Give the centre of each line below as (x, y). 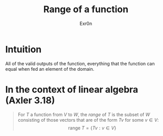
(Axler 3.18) (30, 100)
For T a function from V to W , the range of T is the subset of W (84, 114)
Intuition (24, 49)
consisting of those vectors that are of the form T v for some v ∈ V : (88, 120)
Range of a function (86, 9)
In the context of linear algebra (72, 89)
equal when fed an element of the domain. (50, 69)
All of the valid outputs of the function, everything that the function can (80, 63)
